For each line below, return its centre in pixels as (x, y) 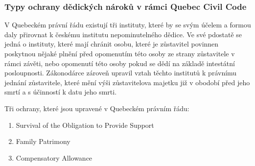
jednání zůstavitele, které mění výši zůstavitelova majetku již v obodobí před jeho (127, 82)
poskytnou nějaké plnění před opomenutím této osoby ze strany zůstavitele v (120, 53)
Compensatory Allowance (54, 157)
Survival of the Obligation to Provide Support (85, 125)
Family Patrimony (43, 141)
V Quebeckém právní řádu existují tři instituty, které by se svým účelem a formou (128, 25)
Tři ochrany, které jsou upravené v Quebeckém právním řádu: (97, 108)
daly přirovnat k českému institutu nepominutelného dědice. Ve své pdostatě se (123, 34)
